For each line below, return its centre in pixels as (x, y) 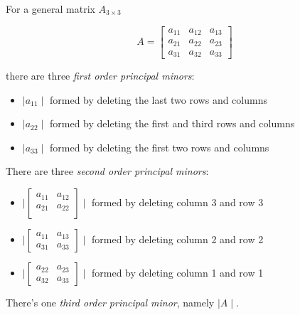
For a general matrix (50, 9)
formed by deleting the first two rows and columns (160, 147)
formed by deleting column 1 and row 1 (178, 273)
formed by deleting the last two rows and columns (159, 99)
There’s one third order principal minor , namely (110, 303)
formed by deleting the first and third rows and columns (172, 123)
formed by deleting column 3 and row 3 (178, 202)
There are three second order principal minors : (107, 171)
